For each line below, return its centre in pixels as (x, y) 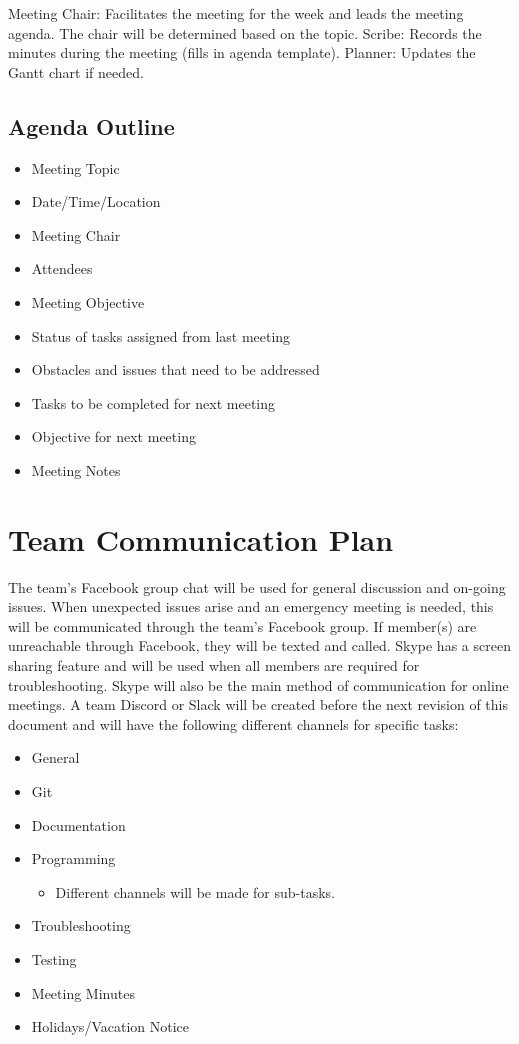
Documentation (78, 824)
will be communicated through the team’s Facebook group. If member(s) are (242, 625)
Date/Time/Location (96, 201)
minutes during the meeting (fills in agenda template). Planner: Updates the (242, 52)
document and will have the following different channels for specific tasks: (233, 723)
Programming (73, 858)
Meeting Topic (75, 167)
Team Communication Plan (201, 538)
